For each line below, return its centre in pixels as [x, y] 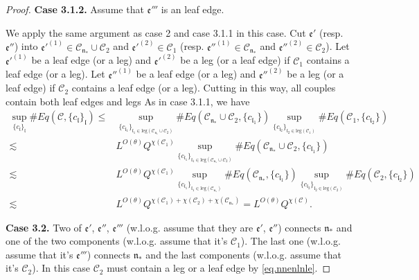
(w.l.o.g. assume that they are [190, 227]
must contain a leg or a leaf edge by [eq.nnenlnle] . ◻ [219, 268]
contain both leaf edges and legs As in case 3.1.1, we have [128, 101]
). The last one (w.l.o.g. [291, 241]
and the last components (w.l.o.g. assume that [243, 254]
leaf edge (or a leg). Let [55, 74]
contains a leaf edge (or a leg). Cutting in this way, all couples [204, 88]
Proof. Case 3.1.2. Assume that [75, 9]
